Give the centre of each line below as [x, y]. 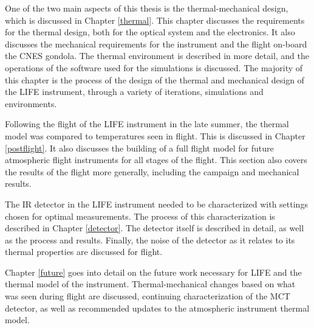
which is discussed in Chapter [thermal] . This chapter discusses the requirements [155, 20]
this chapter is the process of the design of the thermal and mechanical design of [155, 79]
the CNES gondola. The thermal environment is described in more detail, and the [157, 56]
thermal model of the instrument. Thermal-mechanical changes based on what [150, 284]
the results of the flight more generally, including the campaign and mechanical [152, 171]
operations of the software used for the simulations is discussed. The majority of [154, 67]
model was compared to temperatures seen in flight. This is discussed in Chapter [155, 135]
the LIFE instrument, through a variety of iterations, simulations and [134, 92]
